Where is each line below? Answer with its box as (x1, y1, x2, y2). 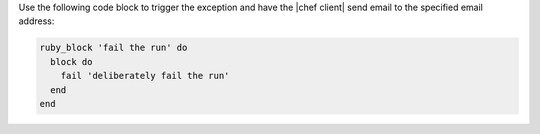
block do (50, 56, 93, 67)
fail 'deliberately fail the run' (60, 70, 230, 82)
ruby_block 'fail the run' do (39, 42, 188, 54)
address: (18, 15, 55, 27)
